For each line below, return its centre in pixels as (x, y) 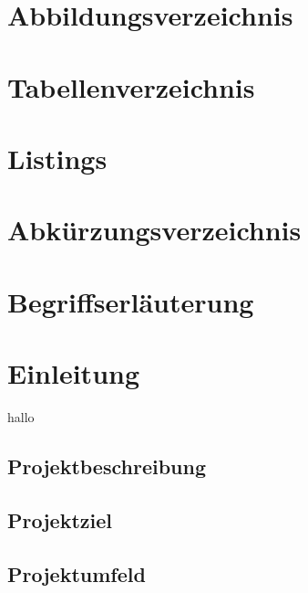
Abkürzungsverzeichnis (154, 230)
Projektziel (60, 519)
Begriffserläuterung (131, 301)
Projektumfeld (77, 573)
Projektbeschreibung (107, 466)
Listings (57, 158)
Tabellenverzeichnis (131, 86)
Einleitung (74, 373)
